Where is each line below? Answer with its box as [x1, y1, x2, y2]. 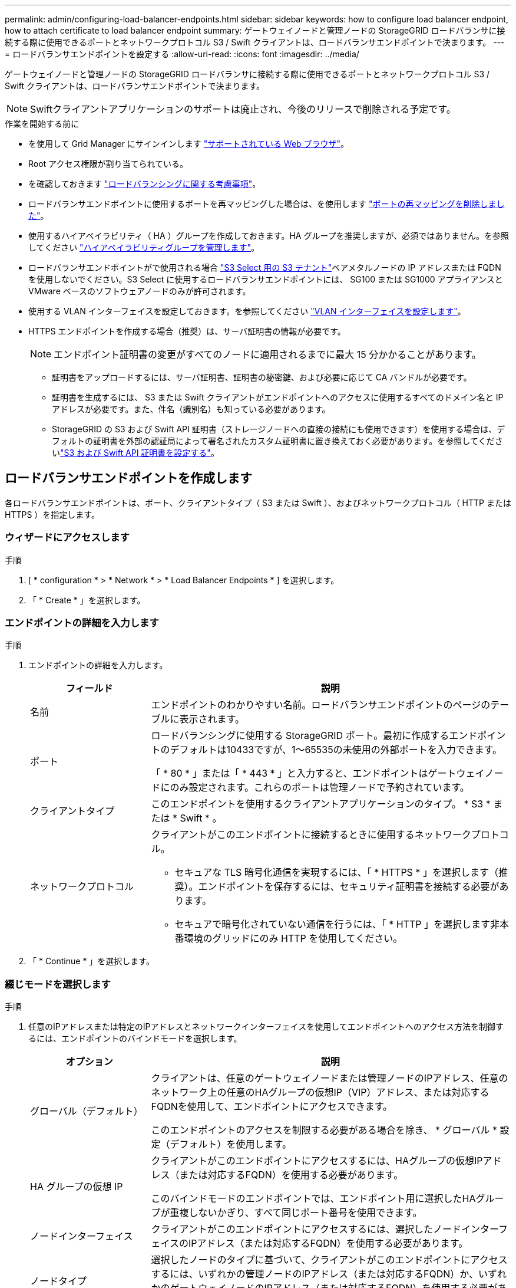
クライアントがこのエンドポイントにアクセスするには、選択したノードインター [151, 1223, 499, 1236]
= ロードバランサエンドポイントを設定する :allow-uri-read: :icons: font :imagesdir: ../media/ [5, 49, 359, 59]
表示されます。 [179, 713, 244, 725]
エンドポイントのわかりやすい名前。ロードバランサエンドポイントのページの [151, 699, 491, 711]
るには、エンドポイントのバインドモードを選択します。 [28, 1033, 242, 1044]
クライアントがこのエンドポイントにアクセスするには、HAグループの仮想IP [151, 1155, 483, 1167]
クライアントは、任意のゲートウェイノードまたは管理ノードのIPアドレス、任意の [151, 1072, 508, 1085]
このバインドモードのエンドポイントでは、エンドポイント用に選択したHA [151, 1192, 476, 1205]
